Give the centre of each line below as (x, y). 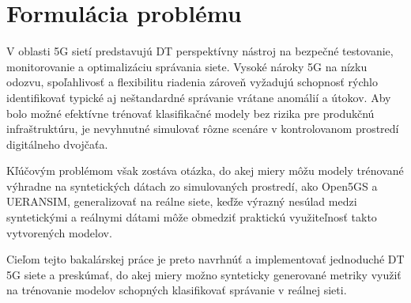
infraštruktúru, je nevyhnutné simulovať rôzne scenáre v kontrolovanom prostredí (203, 129)
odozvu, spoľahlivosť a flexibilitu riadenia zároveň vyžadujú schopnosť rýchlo (192, 82)
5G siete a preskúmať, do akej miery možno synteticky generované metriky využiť (204, 274)
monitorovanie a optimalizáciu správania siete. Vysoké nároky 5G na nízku (187, 66)
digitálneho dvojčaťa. (57, 144)
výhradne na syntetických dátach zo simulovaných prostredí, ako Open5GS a (192, 186)
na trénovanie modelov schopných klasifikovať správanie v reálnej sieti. (177, 290)
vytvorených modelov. (59, 232)
